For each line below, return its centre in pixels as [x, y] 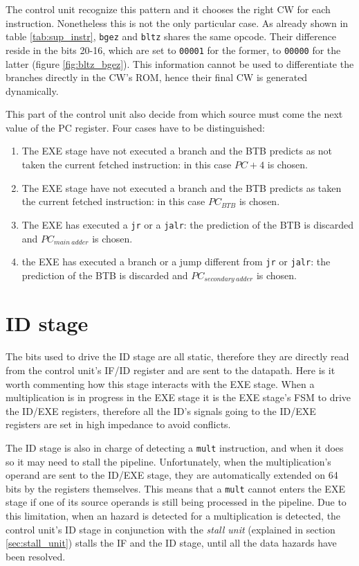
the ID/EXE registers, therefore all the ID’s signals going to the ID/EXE [161, 410]
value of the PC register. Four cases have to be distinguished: [135, 127]
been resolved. [36, 556]
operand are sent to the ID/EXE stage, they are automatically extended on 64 [172, 475]
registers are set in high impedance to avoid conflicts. [118, 424]
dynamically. [32, 90]
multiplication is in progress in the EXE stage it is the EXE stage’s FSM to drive [178, 397]
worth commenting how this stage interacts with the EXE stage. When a [160, 383]
